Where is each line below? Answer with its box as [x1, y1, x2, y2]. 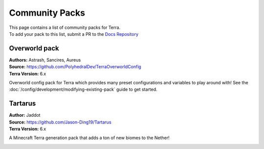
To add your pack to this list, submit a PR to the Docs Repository [9, 31, 139, 37]
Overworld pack [9, 44, 60, 52]
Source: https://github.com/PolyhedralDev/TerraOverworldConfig [9, 64, 141, 70]
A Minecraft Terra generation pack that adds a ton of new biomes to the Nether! [9, 135, 170, 141]
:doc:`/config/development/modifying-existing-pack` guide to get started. [9, 86, 157, 93]
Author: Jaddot [9, 112, 41, 118]
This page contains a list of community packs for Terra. [9, 25, 121, 30]
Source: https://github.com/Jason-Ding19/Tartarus [9, 119, 112, 125]
